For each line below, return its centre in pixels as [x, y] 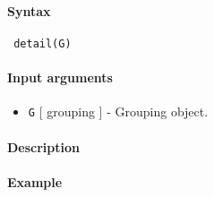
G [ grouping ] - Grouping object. [118, 111]
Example [35, 181]
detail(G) [43, 43]
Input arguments [60, 77]
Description [44, 146]
